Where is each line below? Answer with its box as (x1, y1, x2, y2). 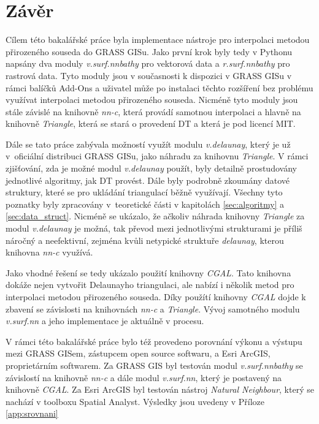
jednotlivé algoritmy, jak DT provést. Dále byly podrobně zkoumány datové (6, 173, 290, 186)
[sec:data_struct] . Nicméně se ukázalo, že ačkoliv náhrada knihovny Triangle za (6, 210, 305, 222)
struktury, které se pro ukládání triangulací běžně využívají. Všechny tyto (6, 186, 283, 199)
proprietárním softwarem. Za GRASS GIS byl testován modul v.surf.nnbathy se (6, 358, 303, 371)
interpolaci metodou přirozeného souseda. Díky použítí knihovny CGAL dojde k (6, 290, 306, 303)
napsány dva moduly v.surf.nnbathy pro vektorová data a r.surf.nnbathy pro (6, 57, 290, 70)
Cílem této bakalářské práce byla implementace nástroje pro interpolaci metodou (6, 33, 310, 46)
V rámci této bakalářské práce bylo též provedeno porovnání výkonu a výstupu (6, 335, 302, 347)
